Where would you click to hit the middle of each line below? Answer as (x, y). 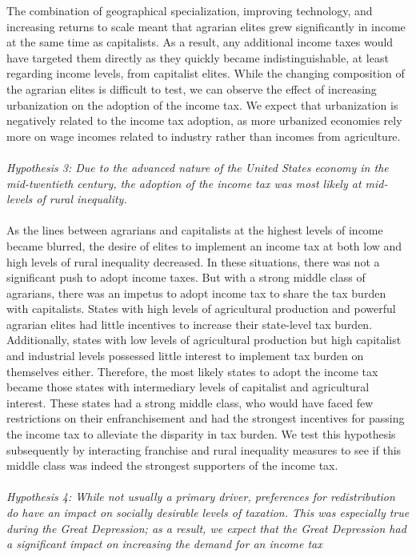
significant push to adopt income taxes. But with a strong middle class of (186, 277)
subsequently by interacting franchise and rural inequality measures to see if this (204, 449)
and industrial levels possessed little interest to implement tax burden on (185, 356)
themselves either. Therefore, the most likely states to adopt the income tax (192, 371)
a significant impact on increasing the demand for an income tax (164, 544)
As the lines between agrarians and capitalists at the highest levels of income (195, 230)
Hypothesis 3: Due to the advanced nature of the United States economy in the (198, 167)
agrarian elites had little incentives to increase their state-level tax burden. (190, 324)
